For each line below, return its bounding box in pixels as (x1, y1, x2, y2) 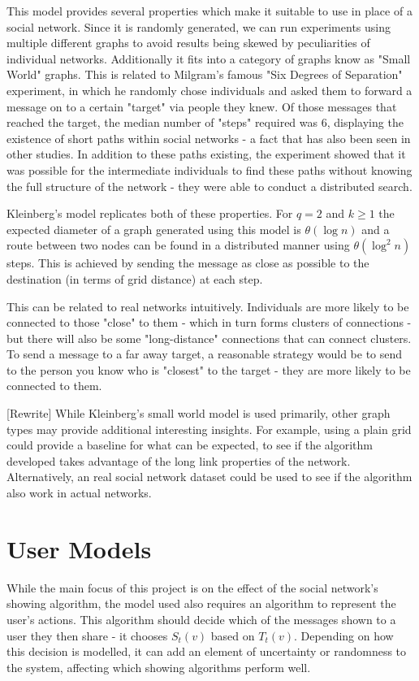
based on (210, 627, 255, 644)
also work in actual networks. (6, 484, 152, 501)
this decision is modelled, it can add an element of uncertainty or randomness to (6, 643, 407, 660)
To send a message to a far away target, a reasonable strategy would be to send (6, 345, 403, 362)
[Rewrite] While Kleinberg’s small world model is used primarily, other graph (6, 405, 391, 422)
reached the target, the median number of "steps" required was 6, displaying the (6, 114, 404, 131)
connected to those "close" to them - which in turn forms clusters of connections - (6, 314, 412, 331)
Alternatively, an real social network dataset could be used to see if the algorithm (6, 468, 413, 485)
